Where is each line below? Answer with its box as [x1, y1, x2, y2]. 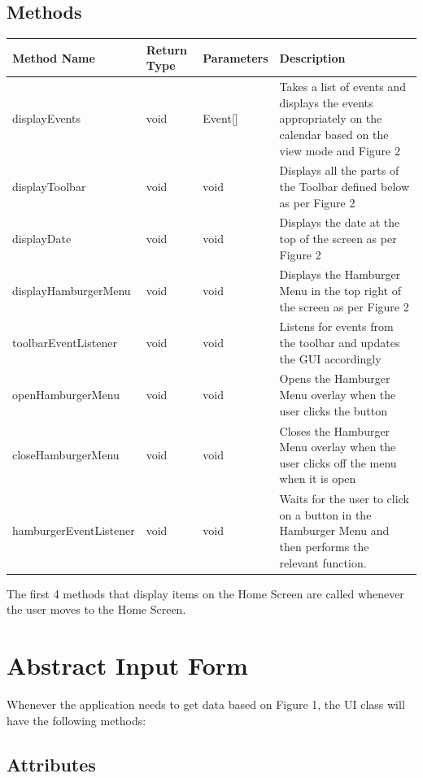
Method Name [12, 49, 95, 66]
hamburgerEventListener [12, 522, 135, 539]
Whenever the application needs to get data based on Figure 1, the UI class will [7, 695, 405, 712]
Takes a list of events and [279, 78, 406, 95]
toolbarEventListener [12, 334, 117, 351]
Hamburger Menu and [279, 522, 390, 539]
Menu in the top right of [279, 282, 401, 299]
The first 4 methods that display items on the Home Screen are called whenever [7, 585, 404, 602]
